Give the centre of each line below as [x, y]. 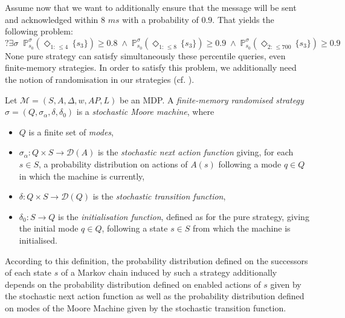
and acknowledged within [52, 19]
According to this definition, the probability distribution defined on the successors [156, 260]
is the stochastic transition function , [159, 196]
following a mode [250, 164]
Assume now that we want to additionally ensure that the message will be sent [151, 7]
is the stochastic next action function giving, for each [195, 152]
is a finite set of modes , [71, 131]
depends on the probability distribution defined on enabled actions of [133, 284]
